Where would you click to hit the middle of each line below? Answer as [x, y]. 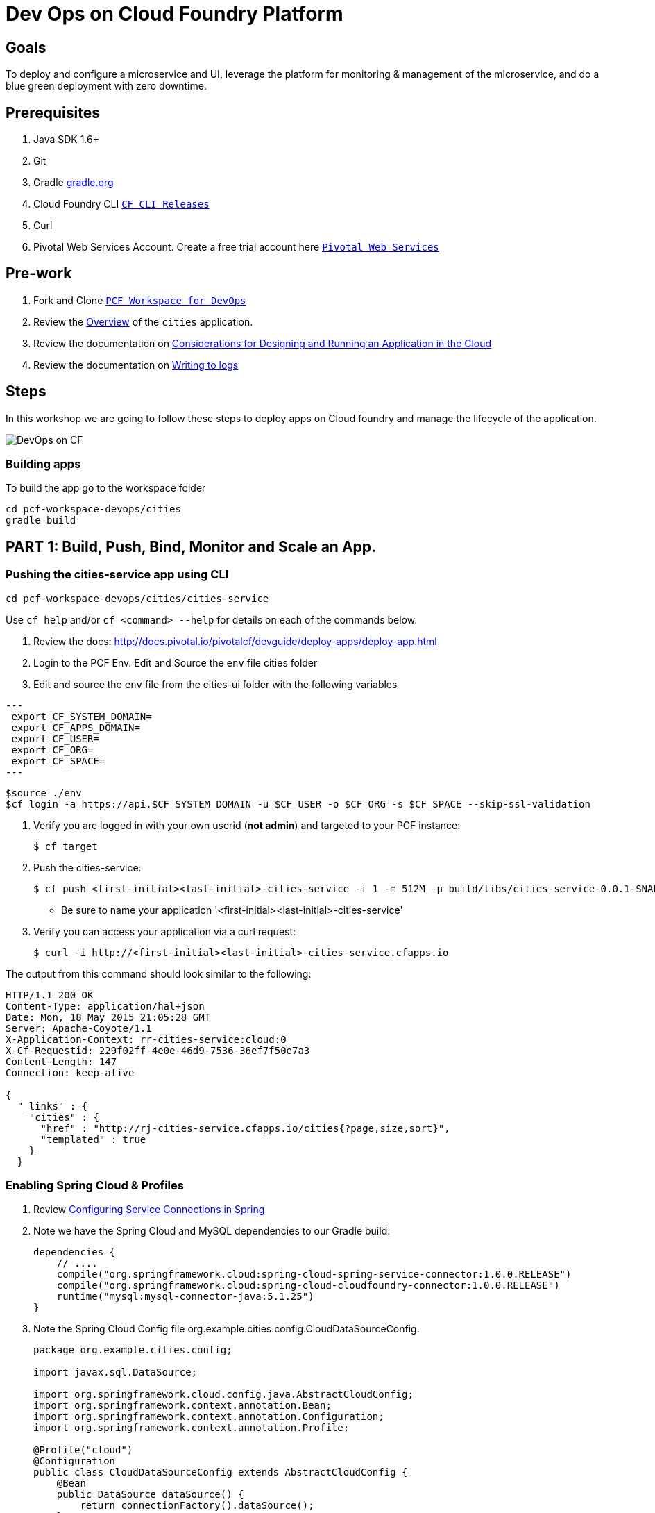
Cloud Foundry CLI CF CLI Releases [121, 204]
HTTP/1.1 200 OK [50, 995]
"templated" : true [93, 1139]
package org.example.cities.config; [133, 1350]
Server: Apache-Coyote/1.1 [79, 1028]
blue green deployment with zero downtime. [106, 86]
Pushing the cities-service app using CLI [117, 575]
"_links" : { [52, 1106]
